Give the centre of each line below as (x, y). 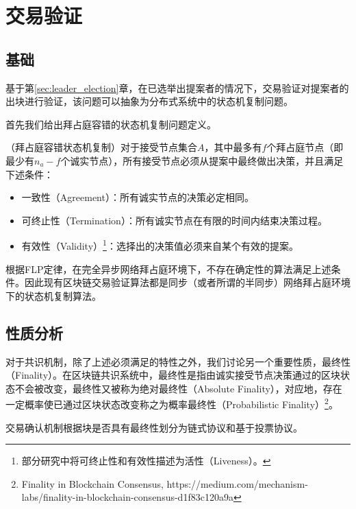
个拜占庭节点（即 (305, 147)
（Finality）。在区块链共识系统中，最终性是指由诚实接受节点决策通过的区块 (173, 375)
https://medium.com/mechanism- (237, 483)
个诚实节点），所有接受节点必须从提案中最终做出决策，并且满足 (202, 160)
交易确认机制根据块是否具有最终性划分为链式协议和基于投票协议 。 (154, 427)
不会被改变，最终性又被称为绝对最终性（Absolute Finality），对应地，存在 (178, 388)
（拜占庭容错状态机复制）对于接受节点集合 (101, 147)
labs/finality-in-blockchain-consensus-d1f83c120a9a (127, 497)
